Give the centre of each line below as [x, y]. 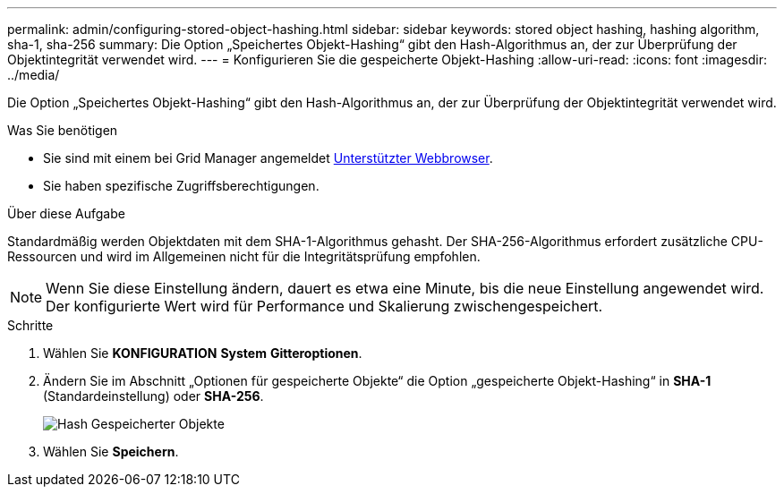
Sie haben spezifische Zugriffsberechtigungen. [181, 186]
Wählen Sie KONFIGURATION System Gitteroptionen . [203, 353]
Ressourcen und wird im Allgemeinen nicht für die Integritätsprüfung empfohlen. [244, 256]
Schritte [30, 325]
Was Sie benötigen [63, 130]
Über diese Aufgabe [66, 213]
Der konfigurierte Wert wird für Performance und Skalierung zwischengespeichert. [324, 306]
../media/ [34, 75]
